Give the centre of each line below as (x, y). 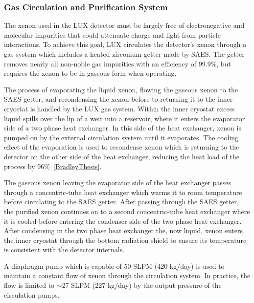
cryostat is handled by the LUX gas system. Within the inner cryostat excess (119, 108)
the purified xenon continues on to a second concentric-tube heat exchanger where (127, 211)
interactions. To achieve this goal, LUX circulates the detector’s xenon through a (125, 44)
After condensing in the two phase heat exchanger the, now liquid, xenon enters (124, 230)
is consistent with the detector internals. (64, 249)
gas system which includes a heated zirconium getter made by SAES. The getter (124, 54)
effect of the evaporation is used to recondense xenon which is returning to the (122, 147)
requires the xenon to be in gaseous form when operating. (90, 73)
